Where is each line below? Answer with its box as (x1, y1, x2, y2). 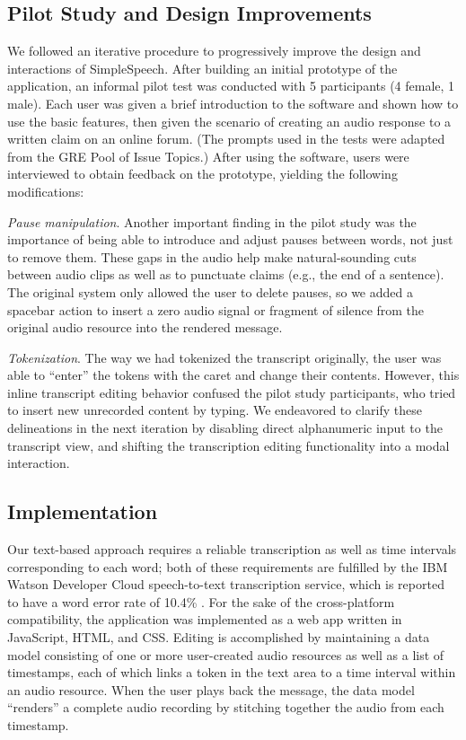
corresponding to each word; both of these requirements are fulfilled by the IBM (7, 557, 448, 576)
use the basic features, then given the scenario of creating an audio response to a (7, 111, 452, 130)
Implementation (7, 498, 158, 525)
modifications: (7, 181, 84, 200)
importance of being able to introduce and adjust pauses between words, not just (7, 230, 453, 249)
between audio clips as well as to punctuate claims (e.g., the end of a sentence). (7, 265, 444, 284)
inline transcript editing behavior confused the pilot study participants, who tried (7, 383, 456, 401)
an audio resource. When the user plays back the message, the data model (7, 680, 415, 699)
